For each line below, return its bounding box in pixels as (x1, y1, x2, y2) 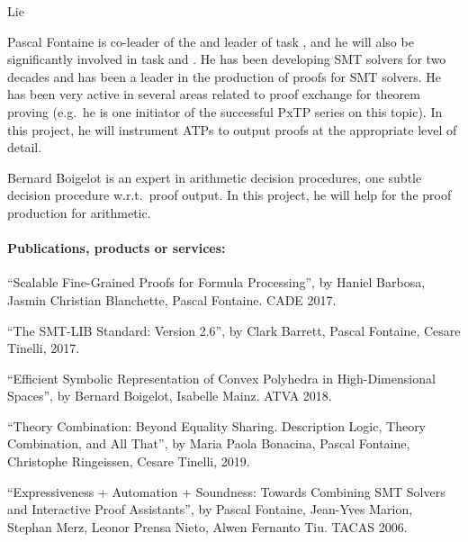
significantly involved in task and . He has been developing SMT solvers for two (7, 50, 446, 68)
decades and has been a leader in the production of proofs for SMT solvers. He (7, 67, 442, 86)
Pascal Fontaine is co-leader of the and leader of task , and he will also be (7, 32, 414, 50)
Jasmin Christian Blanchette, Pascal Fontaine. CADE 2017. (7, 290, 337, 309)
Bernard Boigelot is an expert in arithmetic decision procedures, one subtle (7, 167, 422, 186)
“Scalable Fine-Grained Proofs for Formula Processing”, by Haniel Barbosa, (7, 273, 426, 292)
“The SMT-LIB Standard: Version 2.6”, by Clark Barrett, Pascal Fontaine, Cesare (7, 321, 461, 339)
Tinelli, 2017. (7, 339, 80, 357)
